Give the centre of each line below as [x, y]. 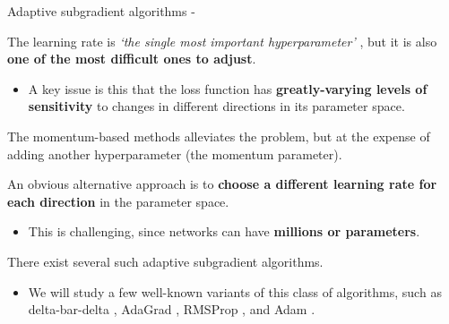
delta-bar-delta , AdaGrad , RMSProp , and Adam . [172, 309]
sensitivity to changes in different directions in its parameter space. [216, 106]
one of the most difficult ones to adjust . [132, 59]
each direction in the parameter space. [118, 201]
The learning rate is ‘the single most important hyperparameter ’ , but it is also [222, 41]
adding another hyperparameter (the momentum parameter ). [175, 153]
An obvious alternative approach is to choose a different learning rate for [222, 184]
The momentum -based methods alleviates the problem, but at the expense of [219, 136]
